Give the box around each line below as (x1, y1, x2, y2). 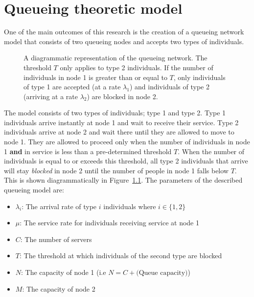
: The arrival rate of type (22, 201, 97, 211)
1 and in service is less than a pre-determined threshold (4, 146, 172, 156)
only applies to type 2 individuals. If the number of (60, 62, 213, 72)
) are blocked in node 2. (87, 91, 158, 101)
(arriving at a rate (23, 91, 78, 101)
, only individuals (173, 72, 226, 82)
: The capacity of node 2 (22, 283, 95, 294)
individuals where (103, 201, 156, 211)
